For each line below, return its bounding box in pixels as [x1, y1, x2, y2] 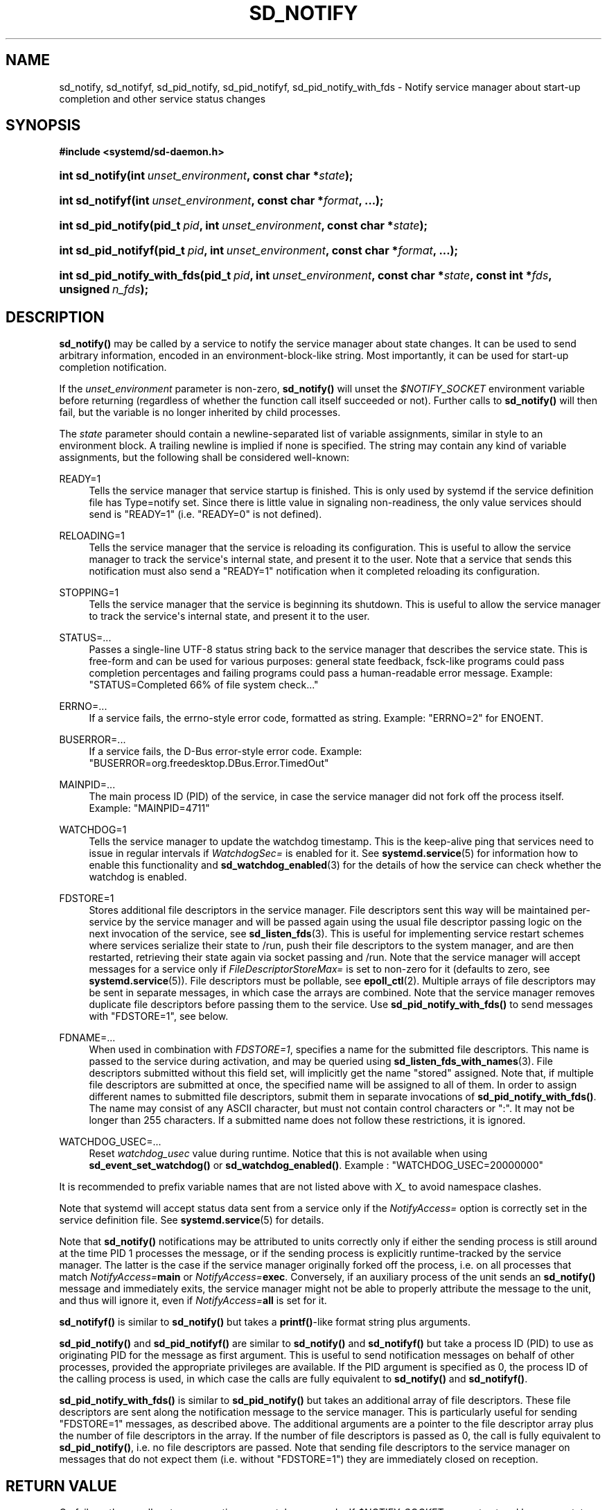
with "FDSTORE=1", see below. [89, 1010, 229, 1023]
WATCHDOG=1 [59, 824, 127, 836]
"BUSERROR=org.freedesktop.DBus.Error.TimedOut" [89, 757, 329, 770]
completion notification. [59, 361, 167, 374]
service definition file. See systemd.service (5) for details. [59, 1214, 324, 1226]
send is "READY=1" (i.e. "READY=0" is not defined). [89, 508, 322, 521]
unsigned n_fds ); [59, 282, 149, 297]
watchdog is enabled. [89, 871, 187, 883]
